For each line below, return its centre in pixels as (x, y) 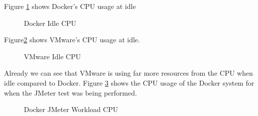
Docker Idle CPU (50, 23)
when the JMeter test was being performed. (70, 92)
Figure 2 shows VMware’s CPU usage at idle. (72, 40)
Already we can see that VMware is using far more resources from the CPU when (129, 73)
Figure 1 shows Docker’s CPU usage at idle (70, 6)
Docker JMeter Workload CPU (71, 109)
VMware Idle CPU (53, 56)
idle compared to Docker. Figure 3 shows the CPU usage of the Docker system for (129, 82)
